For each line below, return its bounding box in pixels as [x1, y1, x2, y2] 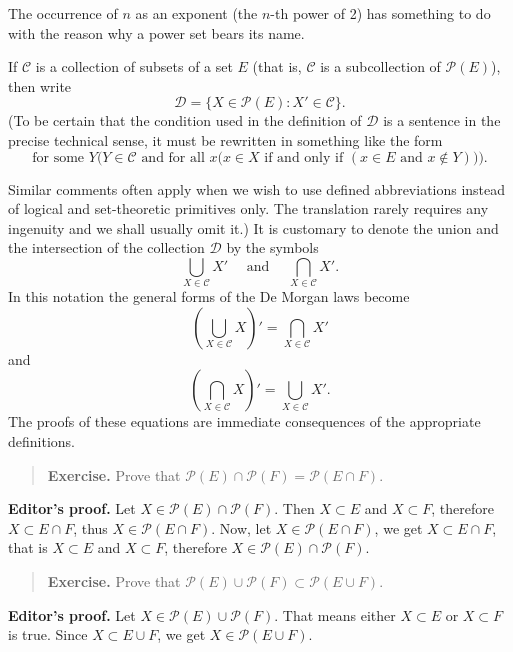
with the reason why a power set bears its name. [8, 22, 305, 43]
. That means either [274, 604, 396, 625]
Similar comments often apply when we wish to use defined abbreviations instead [8, 178, 506, 199]
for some [32, 150, 85, 165]
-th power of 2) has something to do [270, 3, 491, 23]
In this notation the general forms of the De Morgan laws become [8, 286, 410, 307]
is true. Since [8, 624, 88, 645]
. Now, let [211, 517, 272, 538]
